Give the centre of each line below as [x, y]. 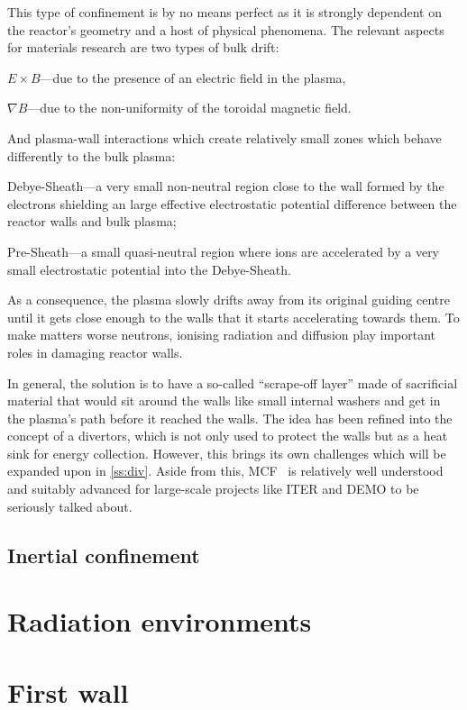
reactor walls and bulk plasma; [92, 221]
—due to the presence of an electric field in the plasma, [193, 77]
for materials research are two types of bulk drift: [143, 47]
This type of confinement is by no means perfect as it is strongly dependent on [224, 12]
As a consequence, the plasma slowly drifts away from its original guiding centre [229, 300]
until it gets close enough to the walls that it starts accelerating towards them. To [233, 317]
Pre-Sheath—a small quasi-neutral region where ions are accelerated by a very [224, 251]
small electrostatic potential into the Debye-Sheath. [149, 269]
